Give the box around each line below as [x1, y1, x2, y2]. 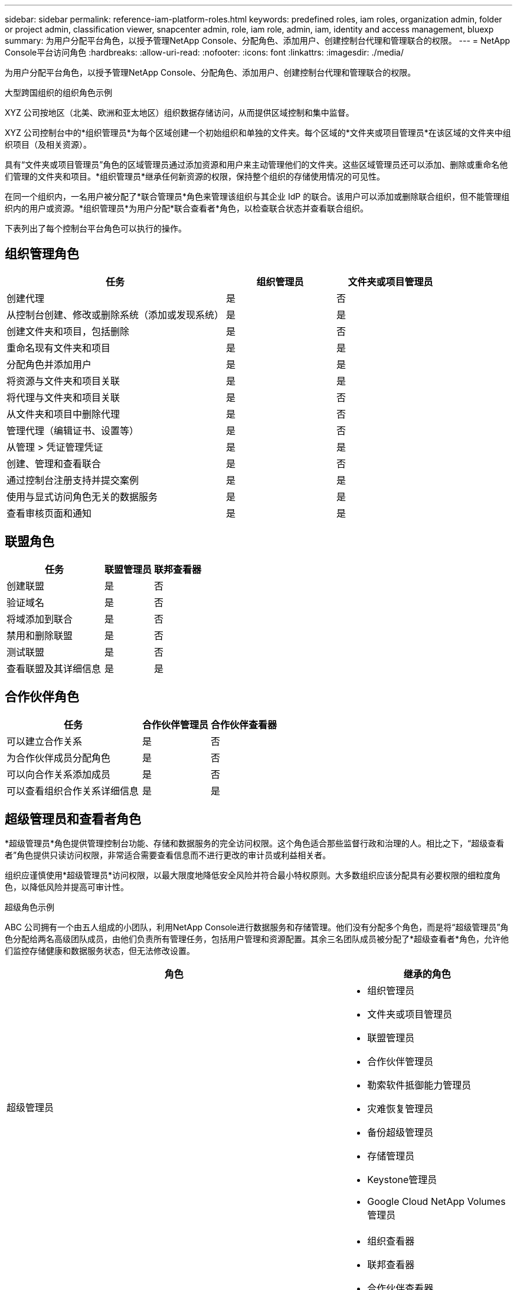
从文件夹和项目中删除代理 [6, 408, 120, 420]
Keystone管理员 [367, 1174, 437, 1186]
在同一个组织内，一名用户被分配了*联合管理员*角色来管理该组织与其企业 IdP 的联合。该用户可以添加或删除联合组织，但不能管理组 [5, 191, 510, 201]
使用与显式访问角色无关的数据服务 [6, 490, 158, 503]
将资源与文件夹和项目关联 [6, 374, 120, 387]
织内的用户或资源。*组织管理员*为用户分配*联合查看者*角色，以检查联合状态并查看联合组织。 [5, 203, 369, 213]
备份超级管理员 [367, 1126, 434, 1139]
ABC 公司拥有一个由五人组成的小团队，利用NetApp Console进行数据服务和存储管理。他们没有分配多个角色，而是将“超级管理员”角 [5, 922, 509, 933]
